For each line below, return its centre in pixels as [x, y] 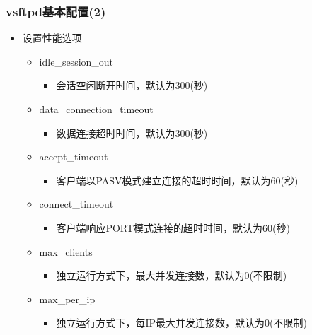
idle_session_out [76, 61]
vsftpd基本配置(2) [56, 11]
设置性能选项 [52, 38]
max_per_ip [67, 299]
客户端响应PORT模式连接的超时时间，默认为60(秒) [173, 227]
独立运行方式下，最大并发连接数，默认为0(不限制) [172, 275]
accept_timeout [74, 157]
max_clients [66, 251]
